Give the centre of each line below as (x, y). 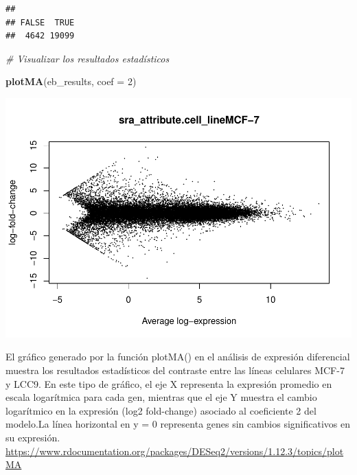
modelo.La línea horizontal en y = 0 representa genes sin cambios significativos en (178, 424)
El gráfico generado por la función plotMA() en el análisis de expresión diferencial (178, 357)
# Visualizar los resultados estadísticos (88, 58)
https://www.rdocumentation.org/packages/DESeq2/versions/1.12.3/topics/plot (175, 451)
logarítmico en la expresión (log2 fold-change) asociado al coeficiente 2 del (161, 410)
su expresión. (33, 438)
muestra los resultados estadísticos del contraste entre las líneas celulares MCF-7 (175, 370)
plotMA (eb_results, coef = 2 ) (71, 81)
